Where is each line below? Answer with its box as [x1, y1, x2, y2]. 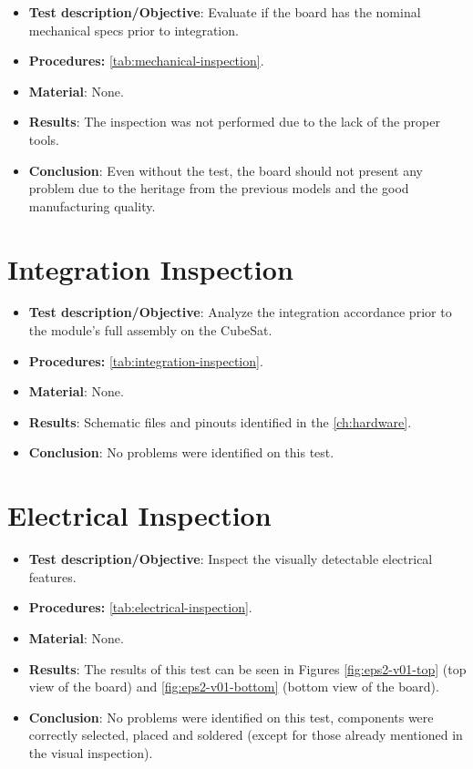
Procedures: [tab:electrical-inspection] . [28, 598, 252, 617]
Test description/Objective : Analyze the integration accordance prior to [28, 302, 452, 322]
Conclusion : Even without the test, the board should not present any [28, 160, 424, 179]
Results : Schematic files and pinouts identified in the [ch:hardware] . [28, 412, 412, 431]
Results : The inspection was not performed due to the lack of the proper [28, 112, 440, 131]
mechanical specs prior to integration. [28, 20, 239, 39]
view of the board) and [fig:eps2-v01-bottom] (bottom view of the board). [28, 677, 439, 696]
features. [28, 567, 77, 586]
